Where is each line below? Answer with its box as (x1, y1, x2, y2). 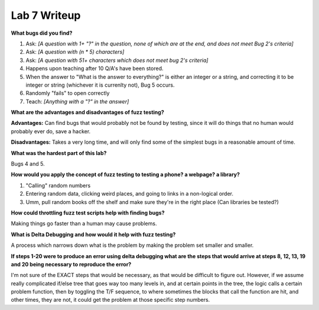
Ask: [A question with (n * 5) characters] (25, 48, 125, 55)
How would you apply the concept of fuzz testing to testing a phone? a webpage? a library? (11, 171, 240, 178)
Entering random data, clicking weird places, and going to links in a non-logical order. (25, 190, 233, 197)
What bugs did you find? (11, 29, 73, 37)
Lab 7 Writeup (11, 9, 81, 22)
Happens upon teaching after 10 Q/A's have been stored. (25, 65, 164, 72)
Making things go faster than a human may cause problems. (11, 220, 157, 227)
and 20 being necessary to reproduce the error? (11, 260, 132, 268)
